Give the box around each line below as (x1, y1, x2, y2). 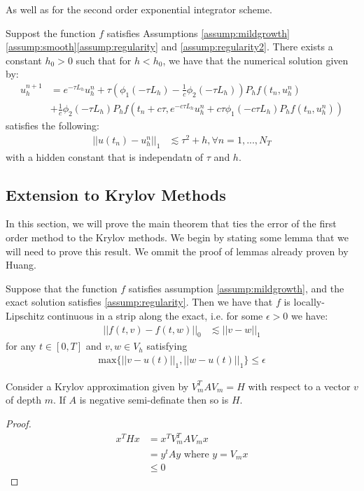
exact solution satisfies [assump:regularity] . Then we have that (6, 294, 273, 309)
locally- (293, 294, 325, 309)
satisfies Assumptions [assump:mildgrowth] (106, 25, 290, 40)
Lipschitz (6, 308, 45, 322)
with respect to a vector (248, 378, 351, 393)
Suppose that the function (6, 280, 118, 295)
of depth (6, 392, 41, 407)
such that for (76, 52, 132, 67)
